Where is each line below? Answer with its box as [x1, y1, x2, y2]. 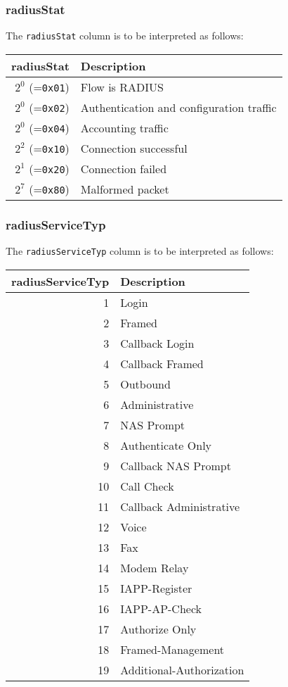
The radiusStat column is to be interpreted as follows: [6, 28, 244, 43]
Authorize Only [120, 620, 197, 637]
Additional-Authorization [120, 661, 244, 678]
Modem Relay [120, 559, 189, 576]
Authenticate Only [120, 436, 212, 453]
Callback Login [120, 334, 195, 351]
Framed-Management [120, 641, 225, 657]
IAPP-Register [120, 579, 192, 596]
